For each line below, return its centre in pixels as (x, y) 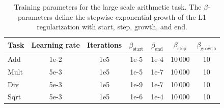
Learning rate (55, 45)
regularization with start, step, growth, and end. (112, 27)
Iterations (104, 45)
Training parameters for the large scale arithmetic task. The (108, 7)
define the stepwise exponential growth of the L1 (131, 16)
